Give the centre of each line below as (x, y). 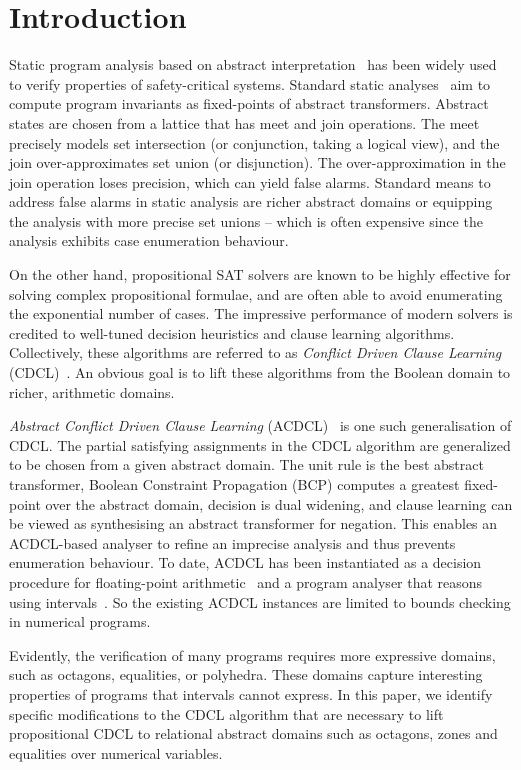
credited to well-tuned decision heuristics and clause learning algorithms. (232, 332)
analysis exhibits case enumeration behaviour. (149, 240)
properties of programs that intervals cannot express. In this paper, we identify (251, 693)
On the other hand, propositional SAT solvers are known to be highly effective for (260, 274)
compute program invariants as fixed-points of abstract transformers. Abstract (249, 103)
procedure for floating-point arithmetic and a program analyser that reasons (246, 581)
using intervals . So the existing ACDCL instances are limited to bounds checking (260, 601)
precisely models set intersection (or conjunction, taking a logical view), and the (254, 142)
